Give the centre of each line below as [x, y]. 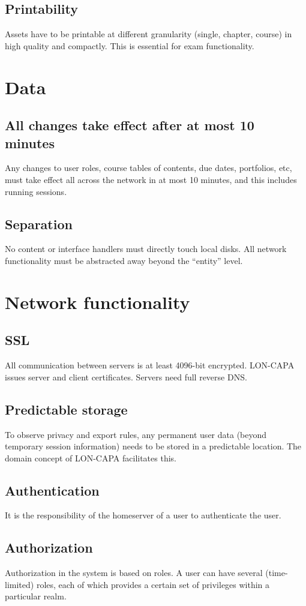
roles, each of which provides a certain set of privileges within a [153, 584]
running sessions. [36, 191]
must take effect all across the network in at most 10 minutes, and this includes [151, 179]
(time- [277, 573]
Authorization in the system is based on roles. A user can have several [134, 573]
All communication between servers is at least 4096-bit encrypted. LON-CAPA [150, 365]
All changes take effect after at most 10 [130, 125]
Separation [39, 223]
